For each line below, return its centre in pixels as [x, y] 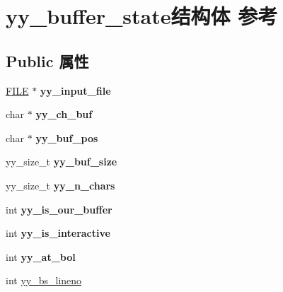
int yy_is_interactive [58, 233]
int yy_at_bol [41, 256]
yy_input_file [75, 90]
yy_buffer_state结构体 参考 [142, 16]
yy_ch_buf [64, 114]
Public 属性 [47, 60]
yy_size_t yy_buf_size [62, 162]
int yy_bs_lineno [44, 280]
